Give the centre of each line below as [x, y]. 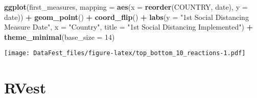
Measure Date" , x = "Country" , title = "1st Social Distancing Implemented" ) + [129, 27]
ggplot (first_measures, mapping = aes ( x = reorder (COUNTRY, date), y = [126, 7]
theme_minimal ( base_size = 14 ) [60, 36]
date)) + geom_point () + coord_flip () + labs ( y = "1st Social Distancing [126, 17]
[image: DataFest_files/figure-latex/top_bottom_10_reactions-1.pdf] [125, 53]
